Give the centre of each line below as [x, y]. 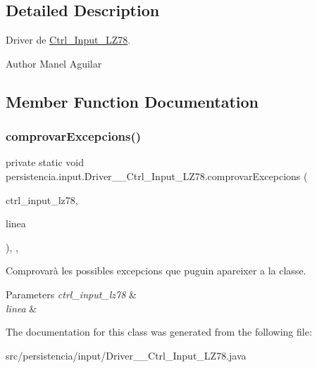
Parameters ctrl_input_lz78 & [71, 294]
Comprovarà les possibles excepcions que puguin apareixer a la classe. [156, 271]
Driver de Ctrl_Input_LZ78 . [68, 40]
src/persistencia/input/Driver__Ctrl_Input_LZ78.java [126, 355]
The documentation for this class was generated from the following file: [159, 332]
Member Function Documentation [132, 101]
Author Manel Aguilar [54, 63]
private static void [45, 162]
